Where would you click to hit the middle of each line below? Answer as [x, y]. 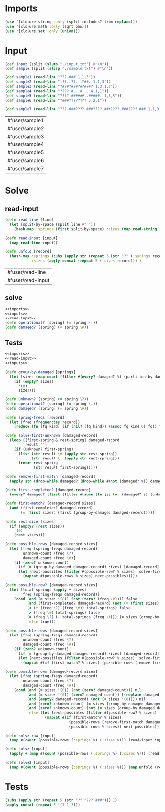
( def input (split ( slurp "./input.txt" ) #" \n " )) [57, 64]
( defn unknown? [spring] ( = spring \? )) [47, 399]
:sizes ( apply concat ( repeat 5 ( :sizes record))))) [86, 261]
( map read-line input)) [34, 243]
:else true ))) [41, 622]
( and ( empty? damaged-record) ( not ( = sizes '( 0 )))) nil [86, 699]
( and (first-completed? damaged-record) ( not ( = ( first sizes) [93, 603]
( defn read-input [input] [31, 238]
